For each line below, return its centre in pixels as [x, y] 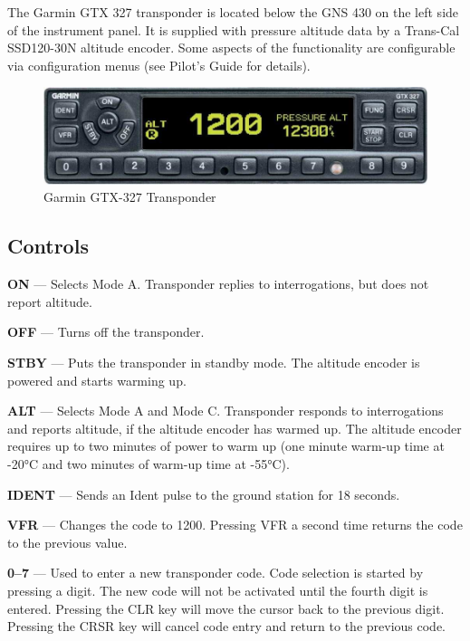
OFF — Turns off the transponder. [106, 332]
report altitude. [50, 301]
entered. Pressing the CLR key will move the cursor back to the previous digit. [226, 608]
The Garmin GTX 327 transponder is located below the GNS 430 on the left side [233, 12]
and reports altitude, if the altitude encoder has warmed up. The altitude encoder [235, 428]
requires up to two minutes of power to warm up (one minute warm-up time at [226, 446]
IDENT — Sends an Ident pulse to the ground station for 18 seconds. [204, 494]
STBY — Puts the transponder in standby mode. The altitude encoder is [214, 363]
